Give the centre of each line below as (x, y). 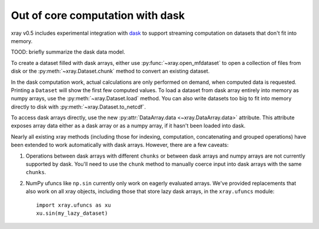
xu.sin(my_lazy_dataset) (72, 213)
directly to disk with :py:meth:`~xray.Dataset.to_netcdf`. (78, 107)
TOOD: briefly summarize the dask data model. (68, 52)
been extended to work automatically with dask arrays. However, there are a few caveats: (120, 145)
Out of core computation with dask (98, 15)
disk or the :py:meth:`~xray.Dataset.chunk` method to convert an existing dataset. (110, 71)
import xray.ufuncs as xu (74, 205)
